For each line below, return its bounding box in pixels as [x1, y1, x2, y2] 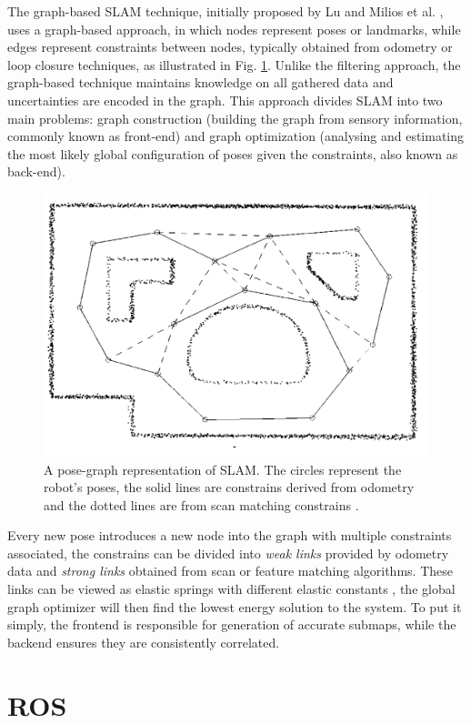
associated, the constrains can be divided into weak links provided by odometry [7, 543, 449, 562]
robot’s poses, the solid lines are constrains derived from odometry [44, 478, 415, 497]
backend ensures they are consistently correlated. [7, 632, 280, 651]
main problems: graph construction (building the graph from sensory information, [7, 108, 463, 127]
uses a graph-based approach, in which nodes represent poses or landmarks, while [7, 19, 461, 38]
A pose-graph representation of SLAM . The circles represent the [44, 459, 402, 478]
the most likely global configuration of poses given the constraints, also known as [7, 144, 458, 163]
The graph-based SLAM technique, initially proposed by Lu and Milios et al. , [7, 2, 444, 20]
